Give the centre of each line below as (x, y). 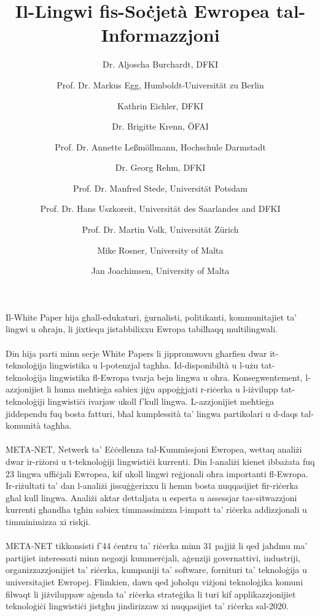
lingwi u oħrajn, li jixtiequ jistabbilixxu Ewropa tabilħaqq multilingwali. (142, 329)
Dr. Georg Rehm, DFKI (160, 167)
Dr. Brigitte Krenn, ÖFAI (160, 126)
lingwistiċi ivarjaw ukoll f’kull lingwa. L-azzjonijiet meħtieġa (161, 401)
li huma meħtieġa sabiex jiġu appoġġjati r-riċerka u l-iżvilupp (162, 389)
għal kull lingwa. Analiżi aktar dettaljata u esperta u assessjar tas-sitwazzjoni (151, 497)
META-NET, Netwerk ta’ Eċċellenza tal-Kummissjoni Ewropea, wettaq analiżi (154, 449)
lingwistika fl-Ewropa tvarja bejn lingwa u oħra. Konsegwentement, (176, 377)
